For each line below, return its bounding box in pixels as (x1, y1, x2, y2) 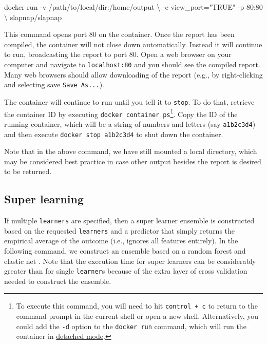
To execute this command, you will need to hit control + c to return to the (16, 300, 258, 311)
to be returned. (4, 166, 52, 177)
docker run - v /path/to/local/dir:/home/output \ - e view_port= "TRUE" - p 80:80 (4, 2, 263, 12)
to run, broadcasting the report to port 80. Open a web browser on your (4, 49, 232, 60)
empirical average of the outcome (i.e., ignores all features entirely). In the (4, 235, 238, 246)
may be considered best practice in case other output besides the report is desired (4, 156, 261, 166)
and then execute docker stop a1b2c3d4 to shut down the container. (4, 128, 223, 139)
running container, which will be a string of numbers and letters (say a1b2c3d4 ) (4, 118, 256, 129)
